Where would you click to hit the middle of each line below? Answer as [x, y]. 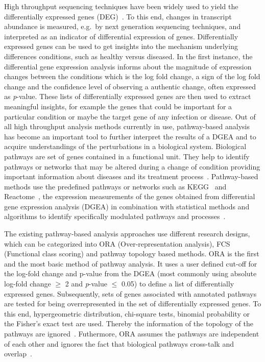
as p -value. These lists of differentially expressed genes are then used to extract [128, 96]
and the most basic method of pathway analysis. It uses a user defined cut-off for [131, 263]
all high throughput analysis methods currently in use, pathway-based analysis [127, 126]
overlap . [18, 354]
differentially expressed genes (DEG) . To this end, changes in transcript [118, 16]
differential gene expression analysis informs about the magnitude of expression [128, 66]
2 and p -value [86, 284]
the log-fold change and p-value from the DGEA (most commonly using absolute [130, 273]
